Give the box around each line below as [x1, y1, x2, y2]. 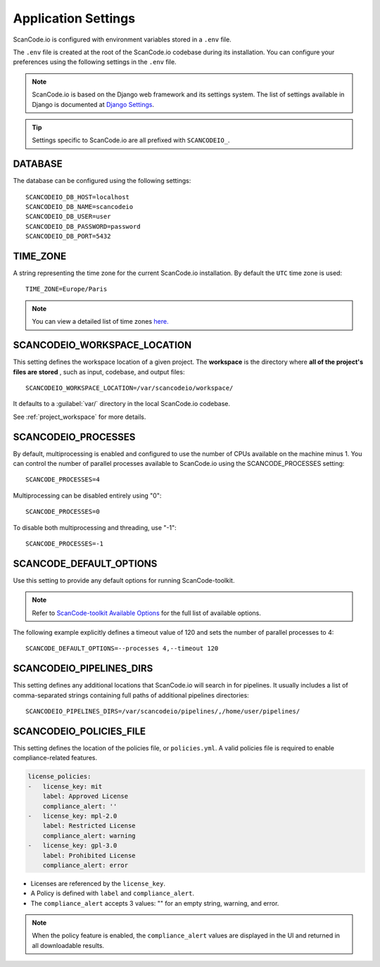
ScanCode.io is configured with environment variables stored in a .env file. [13, 35, 232, 44]
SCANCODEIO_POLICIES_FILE [13, 725, 146, 737]
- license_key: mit [27, 782, 103, 790]
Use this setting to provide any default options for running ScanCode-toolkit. [13, 576, 235, 584]
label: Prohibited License [42, 852, 137, 859]
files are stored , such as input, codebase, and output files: [13, 367, 185, 376]
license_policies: [27, 773, 91, 780]
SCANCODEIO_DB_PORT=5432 [25, 232, 111, 241]
